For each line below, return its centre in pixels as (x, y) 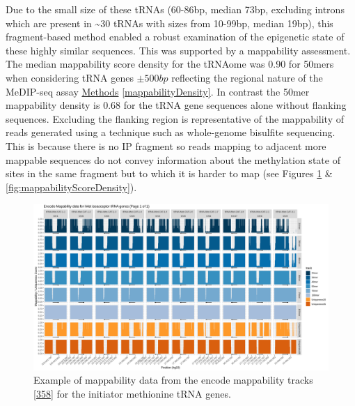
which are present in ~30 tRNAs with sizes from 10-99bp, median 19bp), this (169, 23)
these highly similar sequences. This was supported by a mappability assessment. (178, 50)
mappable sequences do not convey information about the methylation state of (173, 159)
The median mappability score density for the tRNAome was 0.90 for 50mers (170, 64)
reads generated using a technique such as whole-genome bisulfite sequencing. (171, 132)
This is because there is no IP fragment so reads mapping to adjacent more (166, 145)
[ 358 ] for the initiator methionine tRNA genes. (132, 393)
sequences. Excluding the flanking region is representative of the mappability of (175, 118)
